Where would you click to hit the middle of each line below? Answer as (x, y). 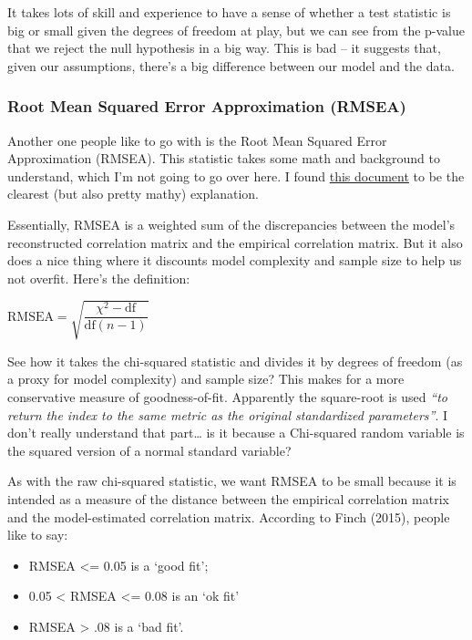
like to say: (38, 535)
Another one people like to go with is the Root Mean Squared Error (197, 140)
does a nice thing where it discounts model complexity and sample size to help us (235, 260)
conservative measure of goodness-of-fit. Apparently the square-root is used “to (227, 397)
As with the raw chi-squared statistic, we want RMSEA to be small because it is (232, 481)
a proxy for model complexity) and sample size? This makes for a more (206, 379)
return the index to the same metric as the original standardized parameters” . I (228, 414)
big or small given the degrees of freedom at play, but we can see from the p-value (236, 30)
